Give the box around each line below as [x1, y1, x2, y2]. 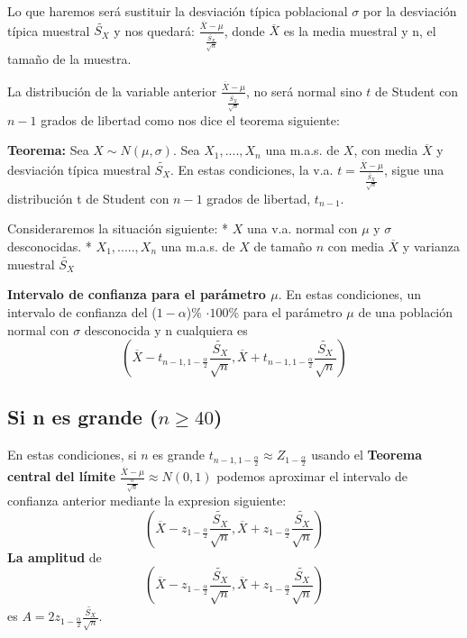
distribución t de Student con [7, 188, 169, 207]
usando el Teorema [311, 445, 423, 464]
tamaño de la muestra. [7, 50, 132, 68]
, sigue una [384, 159, 444, 178]
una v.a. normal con [246, 219, 358, 238]
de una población [358, 302, 453, 321]
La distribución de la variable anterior [7, 81, 217, 100]
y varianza [402, 236, 460, 255]
